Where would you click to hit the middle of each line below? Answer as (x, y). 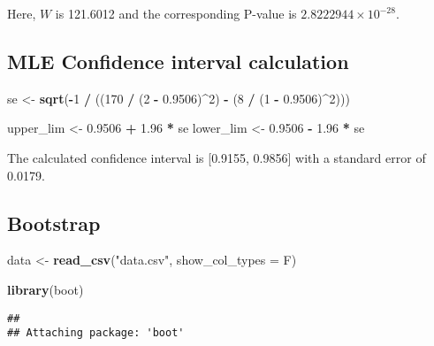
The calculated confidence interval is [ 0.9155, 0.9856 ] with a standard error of (217, 157)
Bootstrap (54, 223)
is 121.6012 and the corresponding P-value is (176, 13)
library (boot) (46, 289)
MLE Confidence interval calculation (178, 61)
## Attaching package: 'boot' (96, 333)
